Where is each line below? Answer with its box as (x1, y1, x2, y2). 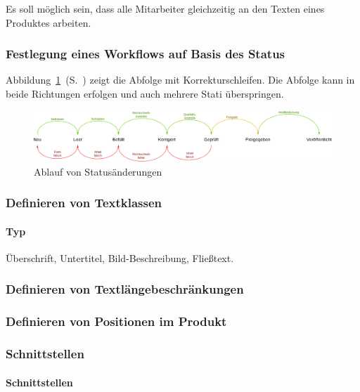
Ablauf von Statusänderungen (34, 164, 162, 178)
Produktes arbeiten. (6, 15, 91, 30)
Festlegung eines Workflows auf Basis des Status (6, 45, 285, 63)
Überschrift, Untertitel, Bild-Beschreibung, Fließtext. (6, 250, 234, 265)
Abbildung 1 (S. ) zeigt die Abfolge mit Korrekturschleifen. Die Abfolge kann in (6, 72, 355, 87)
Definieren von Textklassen (6, 194, 162, 211)
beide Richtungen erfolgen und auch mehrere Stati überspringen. (6, 86, 284, 100)
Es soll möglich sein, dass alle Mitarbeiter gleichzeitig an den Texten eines (6, 1, 325, 15)
